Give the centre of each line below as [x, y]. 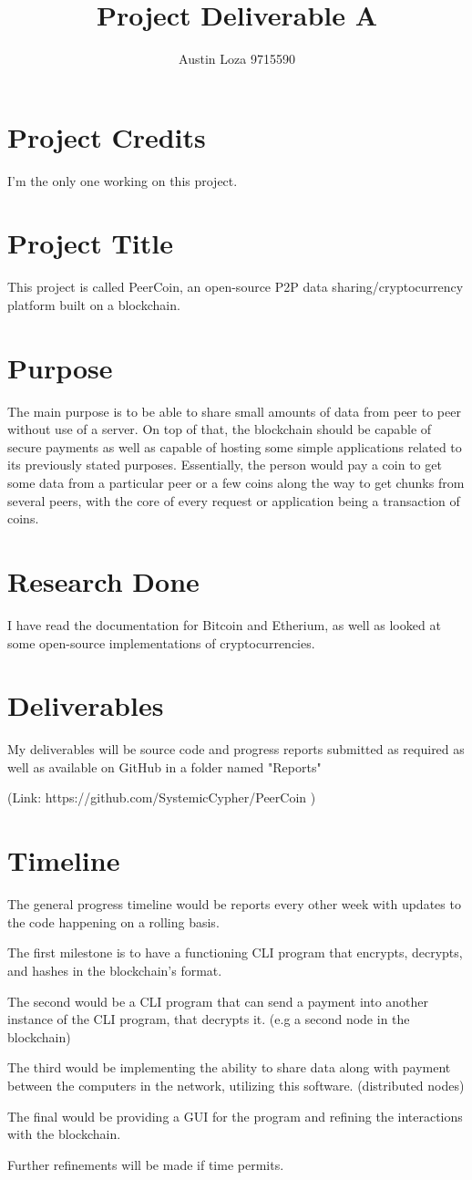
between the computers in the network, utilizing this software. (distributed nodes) [236, 1085]
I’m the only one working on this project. [123, 180]
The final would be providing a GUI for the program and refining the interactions [235, 1116]
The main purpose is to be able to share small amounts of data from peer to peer [234, 411]
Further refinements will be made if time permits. [146, 1164]
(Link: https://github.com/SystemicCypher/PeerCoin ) [162, 797]
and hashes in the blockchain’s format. [115, 970]
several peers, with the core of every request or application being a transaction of [234, 500]
